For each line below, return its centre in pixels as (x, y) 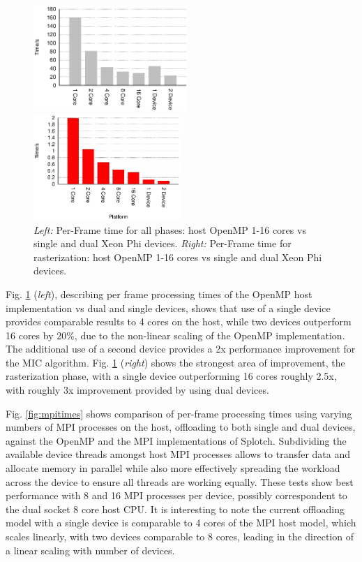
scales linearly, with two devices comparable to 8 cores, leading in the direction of (180, 536)
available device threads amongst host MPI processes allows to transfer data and (178, 454)
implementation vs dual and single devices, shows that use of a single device (168, 308)
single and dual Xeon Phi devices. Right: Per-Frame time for (163, 243)
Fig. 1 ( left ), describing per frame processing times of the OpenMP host (159, 294)
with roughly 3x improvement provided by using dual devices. (137, 390)
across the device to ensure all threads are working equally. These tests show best (180, 481)
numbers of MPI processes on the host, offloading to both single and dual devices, (181, 427)
